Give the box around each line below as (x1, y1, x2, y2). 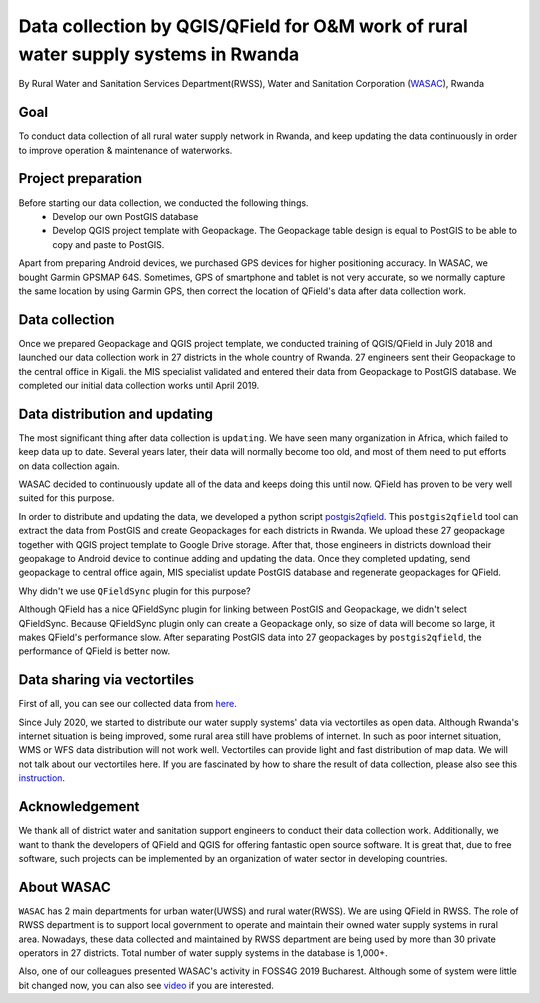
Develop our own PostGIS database (52, 210, 199, 222)
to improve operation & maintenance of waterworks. (18, 144, 233, 156)
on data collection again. (18, 460, 120, 472)
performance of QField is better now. (18, 645, 171, 657)
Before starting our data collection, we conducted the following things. (18, 196, 309, 209)
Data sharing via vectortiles (18, 671, 195, 689)
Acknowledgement (18, 798, 140, 815)
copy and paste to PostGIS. (52, 238, 165, 250)
